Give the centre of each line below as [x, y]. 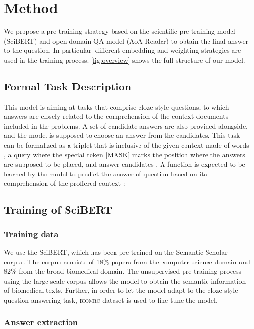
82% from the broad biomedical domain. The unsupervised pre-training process [123, 271]
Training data [31, 233]
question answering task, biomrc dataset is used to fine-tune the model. [111, 300]
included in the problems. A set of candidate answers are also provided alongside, [126, 125]
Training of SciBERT [58, 209]
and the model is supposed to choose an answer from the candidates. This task [122, 135]
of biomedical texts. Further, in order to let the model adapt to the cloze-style [121, 290]
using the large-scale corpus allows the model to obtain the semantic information [125, 280]
